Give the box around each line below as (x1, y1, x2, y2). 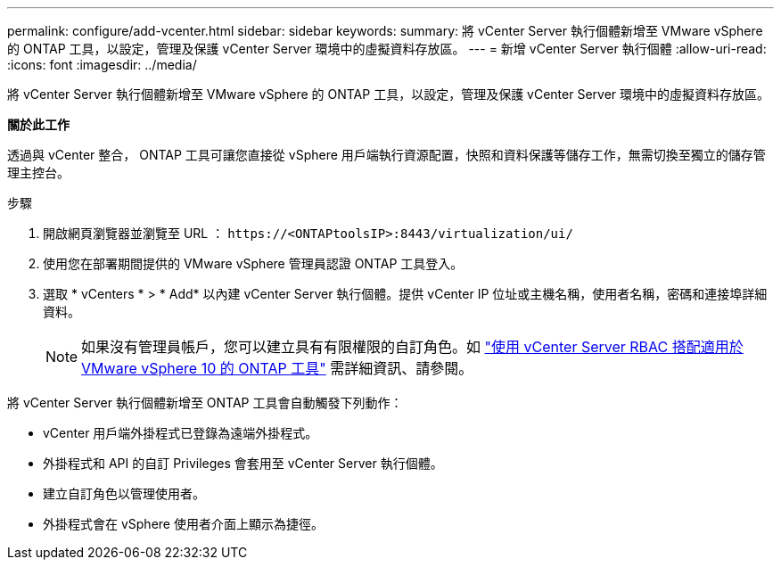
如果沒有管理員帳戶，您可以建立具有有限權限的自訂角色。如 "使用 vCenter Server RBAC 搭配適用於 (81, 338, 744, 356)
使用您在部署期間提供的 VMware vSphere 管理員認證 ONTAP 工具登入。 (43, 256, 464, 271)
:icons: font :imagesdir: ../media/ (7, 57, 197, 72)
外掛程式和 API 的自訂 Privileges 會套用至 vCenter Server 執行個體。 (43, 456, 443, 471)
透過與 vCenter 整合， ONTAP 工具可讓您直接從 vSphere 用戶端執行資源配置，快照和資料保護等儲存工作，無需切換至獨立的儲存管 (7, 147, 766, 162)
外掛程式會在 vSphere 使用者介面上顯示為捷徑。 (43, 516, 324, 531)
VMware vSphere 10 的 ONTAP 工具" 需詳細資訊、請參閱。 (81, 359, 473, 377)
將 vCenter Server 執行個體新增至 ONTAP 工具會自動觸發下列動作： (7, 395, 403, 410)
